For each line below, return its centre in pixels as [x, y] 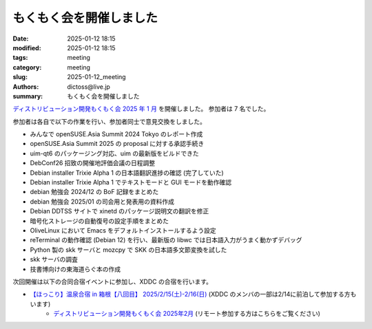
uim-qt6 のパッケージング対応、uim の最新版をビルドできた [114, 153]
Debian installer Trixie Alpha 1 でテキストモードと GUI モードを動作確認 [131, 182]
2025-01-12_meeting [97, 77]
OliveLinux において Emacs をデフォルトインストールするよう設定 [123, 230]
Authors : [26, 87]
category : [27, 67]
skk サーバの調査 [54, 259]
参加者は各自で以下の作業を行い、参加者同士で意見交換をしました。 [109, 121]
